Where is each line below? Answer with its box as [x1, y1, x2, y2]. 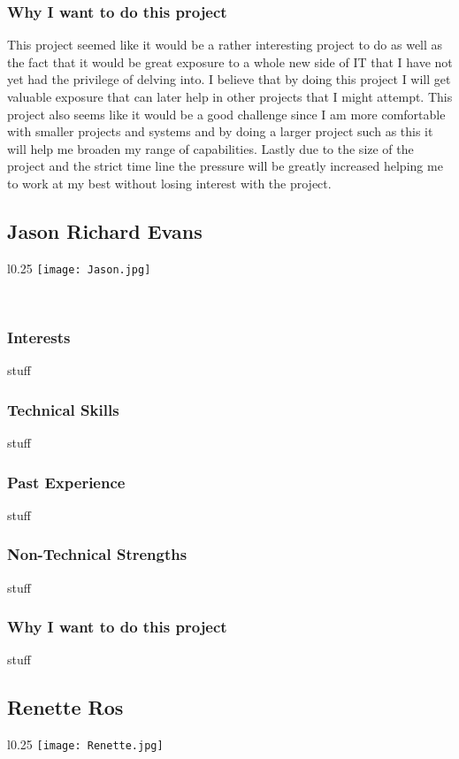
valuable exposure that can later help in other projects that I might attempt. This [7, 88, 453, 105]
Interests [7, 326, 71, 348]
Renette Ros [7, 694, 124, 721]
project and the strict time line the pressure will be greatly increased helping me [7, 157, 443, 175]
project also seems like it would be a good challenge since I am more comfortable [7, 104, 446, 123]
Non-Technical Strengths [7, 543, 187, 565]
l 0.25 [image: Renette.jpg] [7, 735, 164, 754]
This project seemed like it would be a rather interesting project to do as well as [7, 35, 443, 54]
